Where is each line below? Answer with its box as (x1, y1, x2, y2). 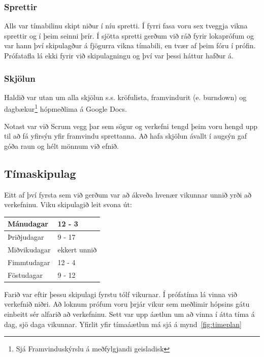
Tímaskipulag (4, 165, 76, 181)
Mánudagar (8, 218, 48, 229)
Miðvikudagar (8, 244, 51, 255)
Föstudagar (8, 269, 43, 280)
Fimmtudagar (8, 256, 50, 267)
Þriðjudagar (8, 232, 44, 242)
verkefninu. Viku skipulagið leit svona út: (4, 199, 132, 210)
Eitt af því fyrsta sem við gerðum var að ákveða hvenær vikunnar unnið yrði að (4, 189, 252, 200)
